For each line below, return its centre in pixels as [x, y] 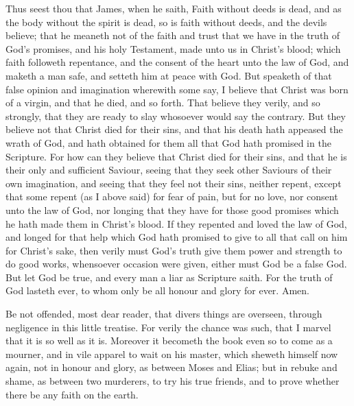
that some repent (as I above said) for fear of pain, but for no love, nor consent [172, 196]
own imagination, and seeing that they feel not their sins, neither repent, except [174, 183]
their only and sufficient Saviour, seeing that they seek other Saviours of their [169, 170]
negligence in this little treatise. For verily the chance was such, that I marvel [168, 327]
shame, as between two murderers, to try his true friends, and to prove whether [173, 381]
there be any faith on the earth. [72, 394]
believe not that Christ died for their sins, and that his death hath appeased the [174, 129]
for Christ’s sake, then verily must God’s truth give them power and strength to [174, 250]
